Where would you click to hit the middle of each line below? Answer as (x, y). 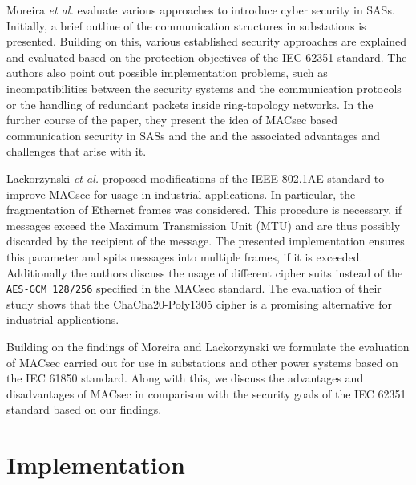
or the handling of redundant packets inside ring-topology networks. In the (190, 104)
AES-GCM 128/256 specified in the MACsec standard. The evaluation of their (194, 288)
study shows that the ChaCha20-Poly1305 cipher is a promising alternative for (200, 303)
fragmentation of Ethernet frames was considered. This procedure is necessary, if (204, 210)
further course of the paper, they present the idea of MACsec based (172, 120)
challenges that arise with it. (77, 151)
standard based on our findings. (84, 409)
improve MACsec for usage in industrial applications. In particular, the (181, 194)
